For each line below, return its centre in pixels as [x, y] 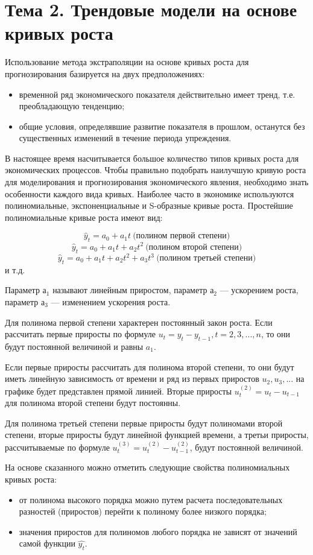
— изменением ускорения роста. [111, 302]
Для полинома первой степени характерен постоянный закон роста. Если [139, 322]
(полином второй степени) [194, 247]
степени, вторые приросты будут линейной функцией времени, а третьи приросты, [157, 435]
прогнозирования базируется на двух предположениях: [105, 73]
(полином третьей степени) [206, 258]
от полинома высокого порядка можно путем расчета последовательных [151, 499]
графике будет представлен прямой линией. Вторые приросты [119, 391]
